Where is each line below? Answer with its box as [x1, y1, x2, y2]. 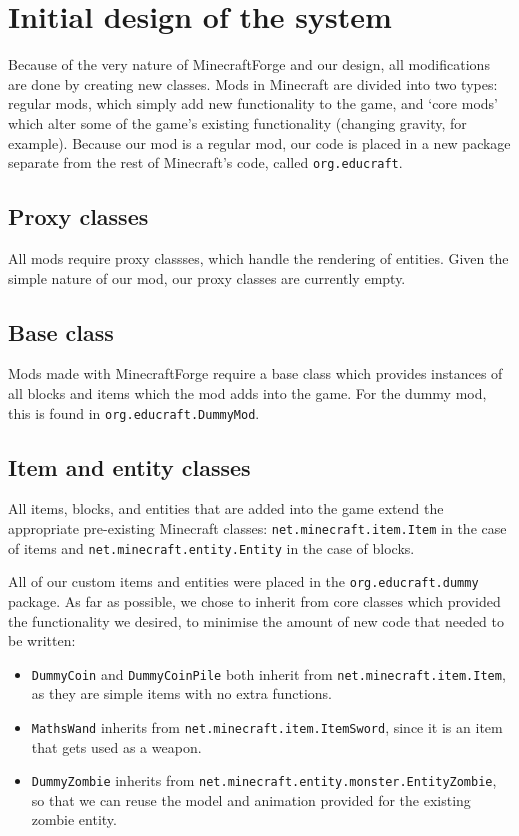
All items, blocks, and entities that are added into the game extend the [8, 498, 444, 519]
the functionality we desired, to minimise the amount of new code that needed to [8, 610, 505, 631]
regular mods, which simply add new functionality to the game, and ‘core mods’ [8, 93, 498, 114]
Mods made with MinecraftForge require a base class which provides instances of [8, 363, 503, 384]
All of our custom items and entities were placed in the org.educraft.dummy [8, 571, 479, 592]
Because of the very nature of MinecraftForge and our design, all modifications [8, 54, 490, 75]
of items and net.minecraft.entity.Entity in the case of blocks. [8, 537, 415, 558]
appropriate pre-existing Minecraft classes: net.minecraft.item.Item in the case [8, 517, 507, 538]
